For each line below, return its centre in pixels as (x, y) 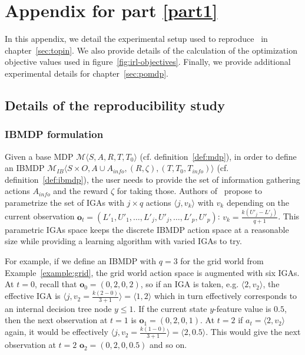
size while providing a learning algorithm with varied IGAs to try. (123, 241)
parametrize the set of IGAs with (64, 202)
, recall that (56, 284)
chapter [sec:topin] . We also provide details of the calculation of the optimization (151, 50)
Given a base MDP (39, 156)
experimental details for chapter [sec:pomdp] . (87, 73)
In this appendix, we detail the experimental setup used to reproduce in (136, 39)
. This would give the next (253, 332)
